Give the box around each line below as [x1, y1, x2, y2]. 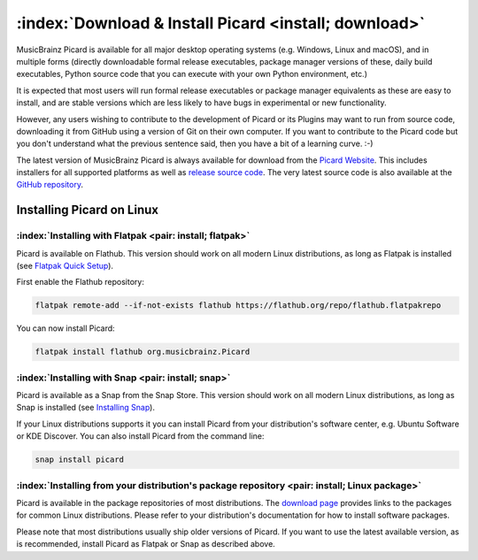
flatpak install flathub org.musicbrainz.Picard [35, 347, 251, 357]
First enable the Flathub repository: [16, 277, 145, 288]
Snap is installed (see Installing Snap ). [16, 403, 155, 413]
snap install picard [35, 455, 124, 464]
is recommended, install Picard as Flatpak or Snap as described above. [16, 539, 276, 549]
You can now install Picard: [16, 323, 115, 334]
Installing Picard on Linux [16, 203, 159, 218]
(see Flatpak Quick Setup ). [16, 261, 114, 271]
